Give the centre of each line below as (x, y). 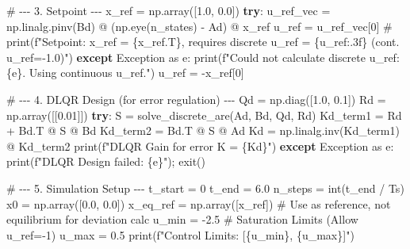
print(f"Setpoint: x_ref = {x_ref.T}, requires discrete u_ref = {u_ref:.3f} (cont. (203, 42)
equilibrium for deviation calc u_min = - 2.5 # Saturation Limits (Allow (182, 219)
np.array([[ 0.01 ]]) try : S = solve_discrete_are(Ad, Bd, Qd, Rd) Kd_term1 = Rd (204, 115)
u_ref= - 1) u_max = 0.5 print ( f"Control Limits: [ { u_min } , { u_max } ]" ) (180, 234)
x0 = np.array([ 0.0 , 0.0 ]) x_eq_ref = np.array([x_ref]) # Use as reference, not (199, 203)
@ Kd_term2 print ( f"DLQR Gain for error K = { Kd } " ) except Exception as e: (200, 146)
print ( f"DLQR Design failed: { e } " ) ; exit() (106, 161)
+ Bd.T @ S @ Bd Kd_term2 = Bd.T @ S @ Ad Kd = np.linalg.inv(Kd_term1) (203, 130)
